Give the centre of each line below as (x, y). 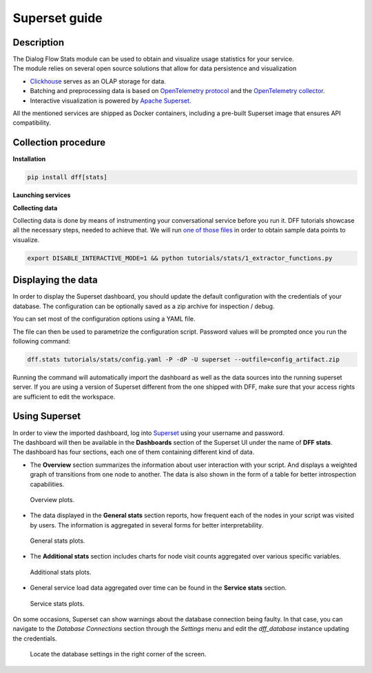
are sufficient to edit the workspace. (64, 396)
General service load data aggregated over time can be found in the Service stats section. (158, 588)
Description (39, 42)
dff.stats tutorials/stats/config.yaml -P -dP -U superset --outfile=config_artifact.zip (184, 359)
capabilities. (47, 484)
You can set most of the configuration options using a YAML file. (104, 319)
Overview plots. (52, 499)
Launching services (42, 195)
